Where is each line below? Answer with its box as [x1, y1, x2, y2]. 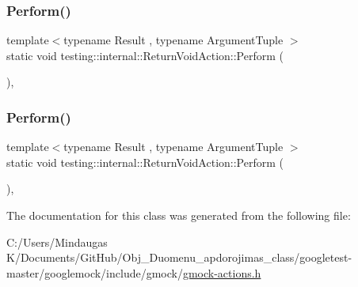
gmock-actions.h [182, 264, 261, 281]
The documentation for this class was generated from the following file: [6, 207, 351, 223]
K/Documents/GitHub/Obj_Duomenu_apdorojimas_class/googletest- [6, 249, 352, 266]
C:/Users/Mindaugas [6, 233, 108, 250]
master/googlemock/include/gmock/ [6, 264, 183, 281]
